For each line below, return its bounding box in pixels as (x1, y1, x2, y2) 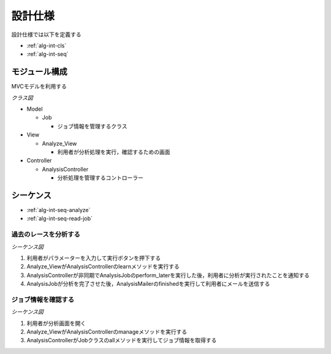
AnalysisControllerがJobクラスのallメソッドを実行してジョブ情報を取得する (26, 337, 217, 344)
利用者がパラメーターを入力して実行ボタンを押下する (26, 254, 161, 261)
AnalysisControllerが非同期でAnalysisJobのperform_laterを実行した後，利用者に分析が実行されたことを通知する (26, 271, 310, 279)
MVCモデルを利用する (11, 83, 67, 90)
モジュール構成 (11, 66, 67, 77)
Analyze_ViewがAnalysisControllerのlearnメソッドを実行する (26, 263, 180, 270)
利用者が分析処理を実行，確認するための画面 (57, 148, 170, 155)
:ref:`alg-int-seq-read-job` (26, 215, 93, 222)
